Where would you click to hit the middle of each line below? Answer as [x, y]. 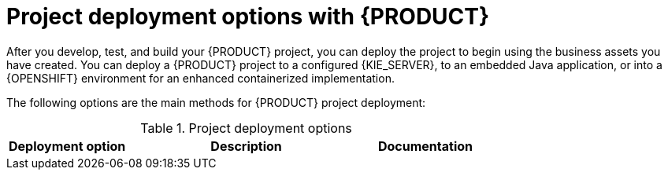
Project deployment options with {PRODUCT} [248, 16]
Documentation [425, 146]
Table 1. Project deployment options [246, 128]
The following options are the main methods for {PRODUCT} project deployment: [216, 102]
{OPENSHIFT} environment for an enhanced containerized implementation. [200, 78]
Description [246, 146]
